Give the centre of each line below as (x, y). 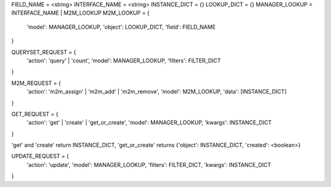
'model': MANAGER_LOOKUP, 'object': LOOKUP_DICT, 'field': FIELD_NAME (121, 27)
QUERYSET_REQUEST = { (44, 52)
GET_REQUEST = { (35, 114)
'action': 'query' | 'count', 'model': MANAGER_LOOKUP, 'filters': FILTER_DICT (124, 61)
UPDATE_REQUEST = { (40, 156)
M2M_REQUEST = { (36, 83)
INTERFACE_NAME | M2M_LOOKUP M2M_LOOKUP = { (81, 13)
